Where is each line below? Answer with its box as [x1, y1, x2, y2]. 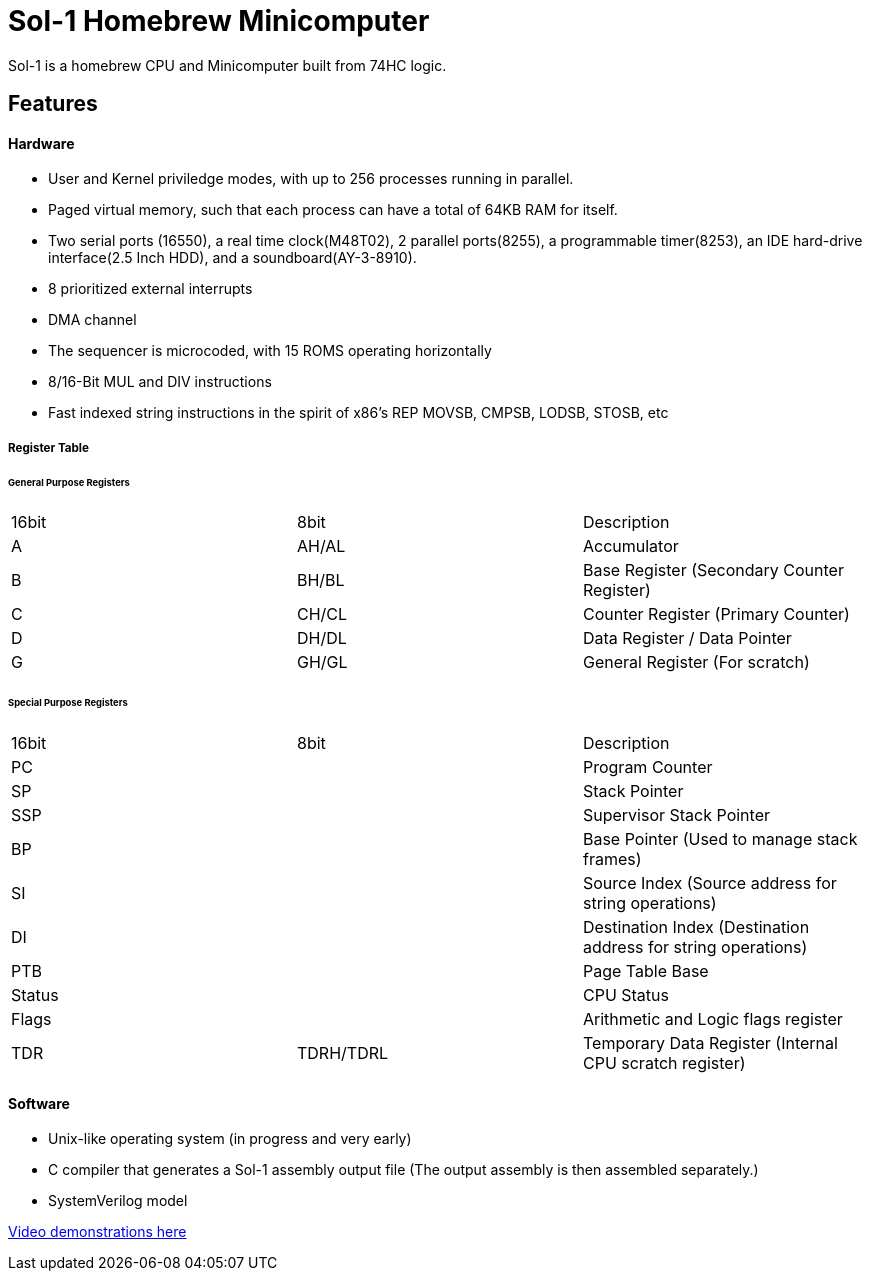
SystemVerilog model [48, 1192, 188, 1210]
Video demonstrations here [8, 1223, 187, 1241]
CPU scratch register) [582, 1053, 746, 1074]
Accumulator [582, 536, 679, 557]
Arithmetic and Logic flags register [582, 1009, 843, 1030]
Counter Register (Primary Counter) [582, 604, 850, 625]
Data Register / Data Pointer [582, 628, 792, 649]
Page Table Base [582, 961, 709, 982]
